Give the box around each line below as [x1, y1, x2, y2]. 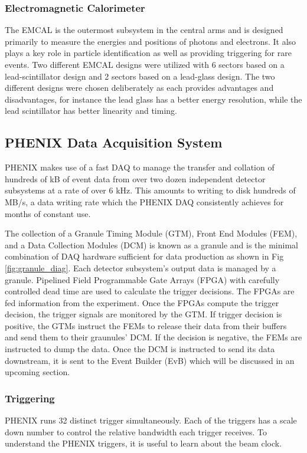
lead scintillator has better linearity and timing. [5, 104, 177, 117]
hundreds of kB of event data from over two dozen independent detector [5, 172, 266, 185]
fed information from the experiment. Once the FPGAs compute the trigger [5, 296, 279, 308]
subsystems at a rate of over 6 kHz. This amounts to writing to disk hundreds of [5, 184, 296, 196]
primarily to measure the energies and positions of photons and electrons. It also [5, 35, 296, 47]
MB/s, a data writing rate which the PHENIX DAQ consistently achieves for [5, 195, 284, 208]
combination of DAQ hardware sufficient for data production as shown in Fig [5, 250, 284, 262]
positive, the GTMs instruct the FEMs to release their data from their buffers [5, 319, 287, 331]
